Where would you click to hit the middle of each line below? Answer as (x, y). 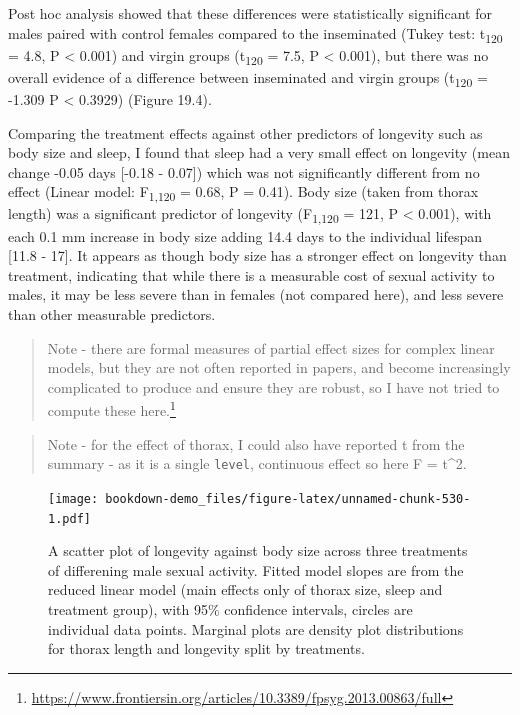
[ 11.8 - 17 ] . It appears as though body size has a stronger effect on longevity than (257, 255)
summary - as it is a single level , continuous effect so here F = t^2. (257, 463)
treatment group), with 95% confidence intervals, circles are (230, 608)
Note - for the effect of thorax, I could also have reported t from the (256, 443)
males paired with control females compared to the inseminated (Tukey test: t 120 (255, 34)
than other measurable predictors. (112, 313)
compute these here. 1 (111, 408)
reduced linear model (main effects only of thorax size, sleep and (245, 589)
